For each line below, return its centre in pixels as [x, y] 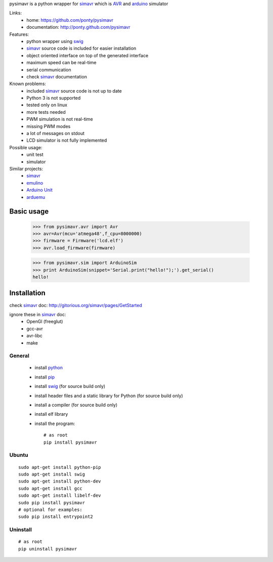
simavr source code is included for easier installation [81, 49]
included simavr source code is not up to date [74, 91]
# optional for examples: [51, 509]
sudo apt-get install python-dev [60, 481]
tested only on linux [47, 105]
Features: [19, 34]
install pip [45, 377]
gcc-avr [35, 328]
